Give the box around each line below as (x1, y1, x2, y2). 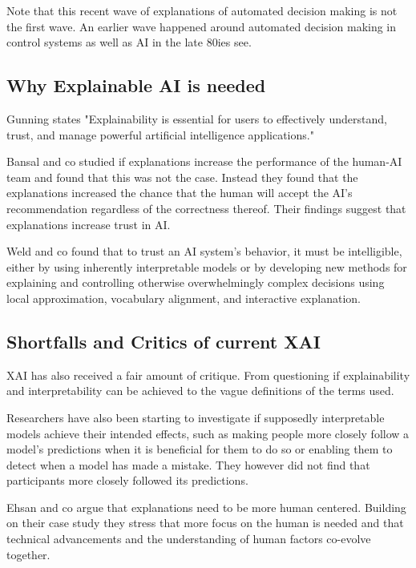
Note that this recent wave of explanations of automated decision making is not (6, 2, 398, 18)
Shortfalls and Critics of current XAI (6, 328, 321, 353)
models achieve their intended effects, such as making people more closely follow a (6, 425, 410, 441)
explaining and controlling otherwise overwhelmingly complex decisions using (6, 274, 385, 291)
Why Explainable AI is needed (6, 73, 266, 98)
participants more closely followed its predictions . (6, 472, 248, 489)
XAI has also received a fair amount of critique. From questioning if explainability (6, 366, 410, 383)
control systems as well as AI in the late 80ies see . (6, 34, 252, 50)
